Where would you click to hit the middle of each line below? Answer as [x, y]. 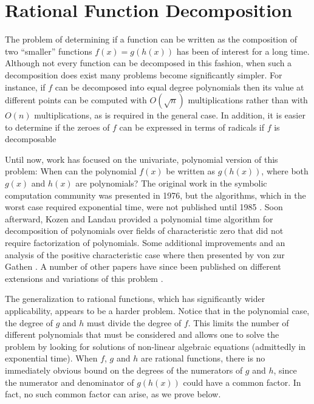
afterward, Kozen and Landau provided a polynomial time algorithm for [139, 218]
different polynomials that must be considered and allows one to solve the [142, 334]
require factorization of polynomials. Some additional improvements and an [145, 243]
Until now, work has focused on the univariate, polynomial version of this [142, 159]
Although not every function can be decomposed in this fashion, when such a [148, 63]
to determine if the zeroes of [57, 127]
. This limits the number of [238, 322]
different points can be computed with [76, 100]
